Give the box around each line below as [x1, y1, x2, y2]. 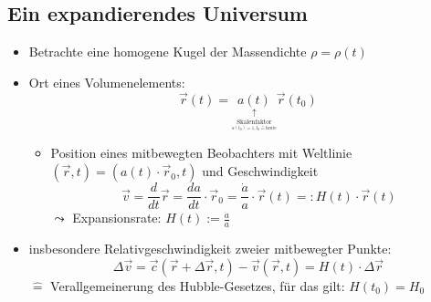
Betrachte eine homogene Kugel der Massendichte [28, 42, 307, 61]
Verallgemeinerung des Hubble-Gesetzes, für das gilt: [50, 276, 345, 295]
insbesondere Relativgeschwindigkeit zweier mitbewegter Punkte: [28, 239, 392, 258]
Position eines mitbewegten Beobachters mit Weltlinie [50, 143, 352, 162]
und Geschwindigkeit [202, 161, 319, 181]
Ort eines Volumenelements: [28, 72, 185, 91]
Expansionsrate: [72, 208, 162, 227]
